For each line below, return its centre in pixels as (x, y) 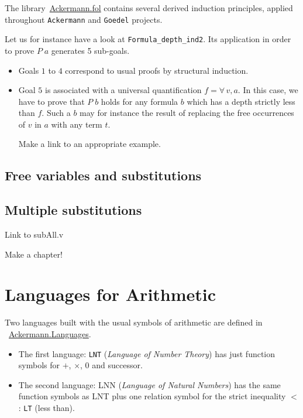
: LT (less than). (47, 407)
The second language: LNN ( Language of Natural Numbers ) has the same (149, 384)
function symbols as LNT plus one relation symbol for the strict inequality (152, 396)
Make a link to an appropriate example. (89, 144)
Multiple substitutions (73, 210)
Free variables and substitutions (103, 175)
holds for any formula (140, 101)
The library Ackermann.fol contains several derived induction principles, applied (149, 8)
